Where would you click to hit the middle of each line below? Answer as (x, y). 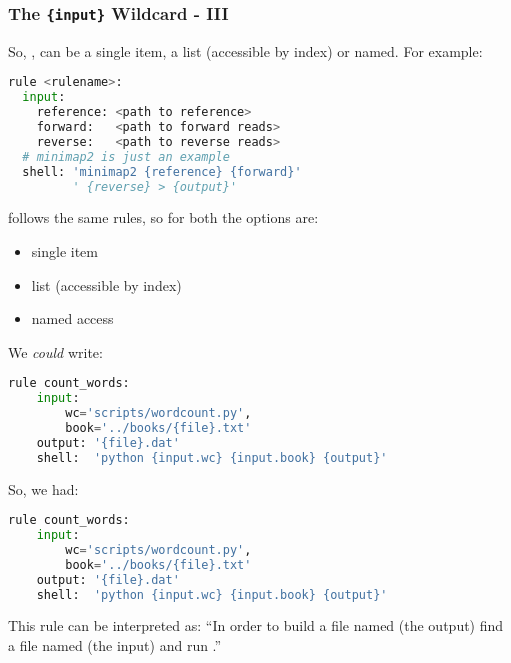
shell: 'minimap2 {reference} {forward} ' (162, 171)
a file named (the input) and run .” (115, 645)
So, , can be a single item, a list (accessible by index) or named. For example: (245, 50)
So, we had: (43, 488)
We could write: (55, 351)
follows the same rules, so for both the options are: (163, 217)
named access (72, 318)
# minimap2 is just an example (126, 156)
